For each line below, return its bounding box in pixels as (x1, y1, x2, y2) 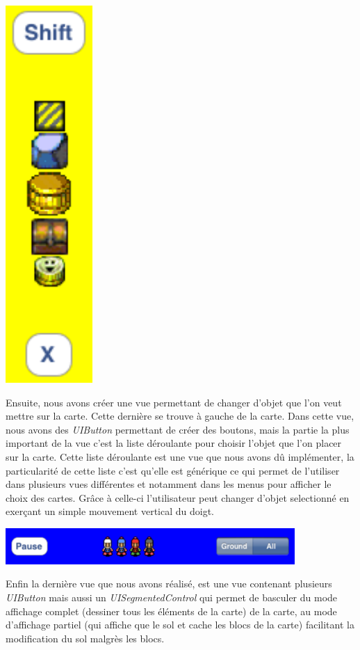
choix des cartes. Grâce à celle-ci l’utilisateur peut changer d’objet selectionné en (6, 490, 350, 505)
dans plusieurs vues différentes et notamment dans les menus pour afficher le (6, 477, 332, 491)
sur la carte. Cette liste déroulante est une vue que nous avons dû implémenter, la (6, 449, 354, 463)
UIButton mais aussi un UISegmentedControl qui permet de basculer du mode (6, 590, 338, 605)
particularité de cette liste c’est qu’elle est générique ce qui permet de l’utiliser (6, 463, 340, 477)
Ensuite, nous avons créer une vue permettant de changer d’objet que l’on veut (6, 395, 342, 409)
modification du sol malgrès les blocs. (6, 631, 165, 645)
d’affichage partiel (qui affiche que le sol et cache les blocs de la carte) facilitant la (6, 617, 354, 632)
